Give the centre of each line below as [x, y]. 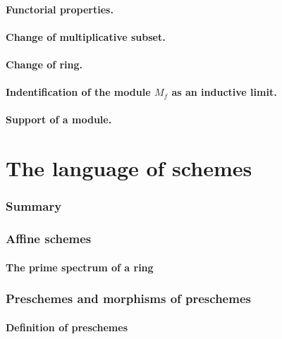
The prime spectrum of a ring [80, 267]
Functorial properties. [60, 9]
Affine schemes [49, 239]
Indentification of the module [78, 92]
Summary [34, 206]
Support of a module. [59, 119]
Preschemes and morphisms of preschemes [128, 298]
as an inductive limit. [224, 92]
